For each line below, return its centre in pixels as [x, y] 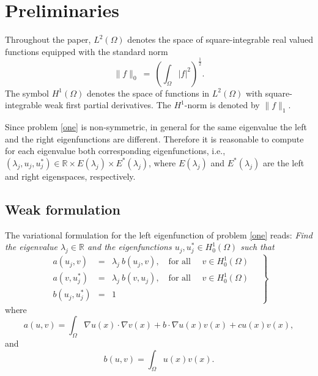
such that [257, 247]
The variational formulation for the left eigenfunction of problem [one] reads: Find [159, 234]
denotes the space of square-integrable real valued [220, 39]
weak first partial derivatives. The [108, 105]
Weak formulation [63, 209]
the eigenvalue [31, 247]
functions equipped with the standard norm [87, 51]
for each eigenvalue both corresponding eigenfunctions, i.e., [115, 151]
